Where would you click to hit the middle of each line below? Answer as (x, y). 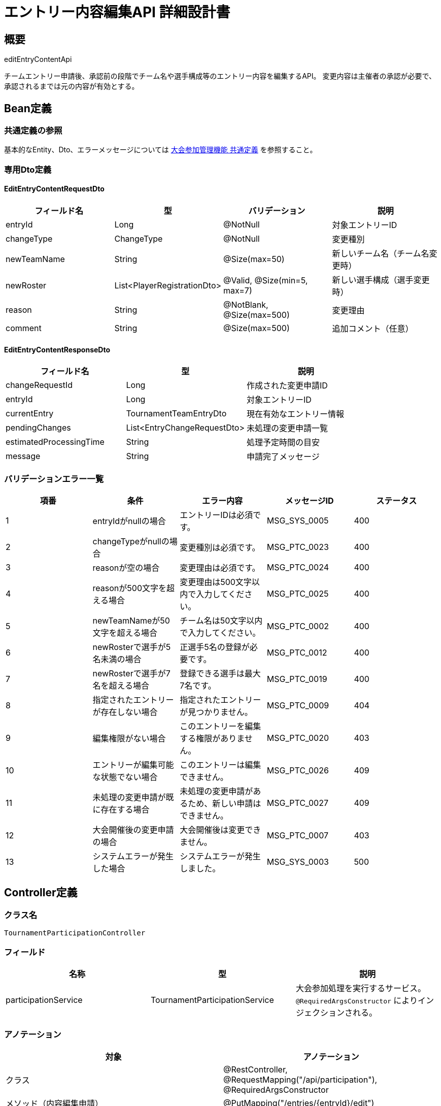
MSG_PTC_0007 (297, 835)
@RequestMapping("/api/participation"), (300, 1079)
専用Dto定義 (28, 169)
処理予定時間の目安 (283, 443)
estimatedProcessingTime (55, 442)
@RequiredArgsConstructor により (357, 1000)
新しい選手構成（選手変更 (381, 280)
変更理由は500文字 (216, 582)
